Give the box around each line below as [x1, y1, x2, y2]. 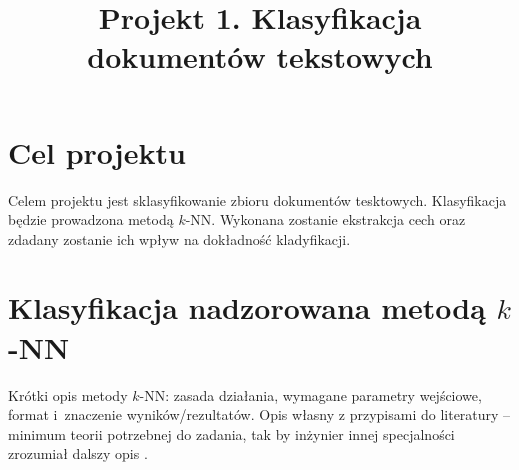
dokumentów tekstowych [87, 36, 433, 77]
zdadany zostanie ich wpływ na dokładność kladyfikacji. [8, 228, 351, 249]
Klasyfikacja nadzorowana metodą [8, 287, 486, 328]
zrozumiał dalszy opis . [8, 443, 148, 464]
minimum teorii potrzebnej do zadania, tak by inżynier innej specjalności [8, 423, 455, 444]
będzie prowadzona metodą [8, 209, 174, 230]
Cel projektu [8, 131, 186, 172]
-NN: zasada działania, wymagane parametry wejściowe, [139, 384, 482, 405]
